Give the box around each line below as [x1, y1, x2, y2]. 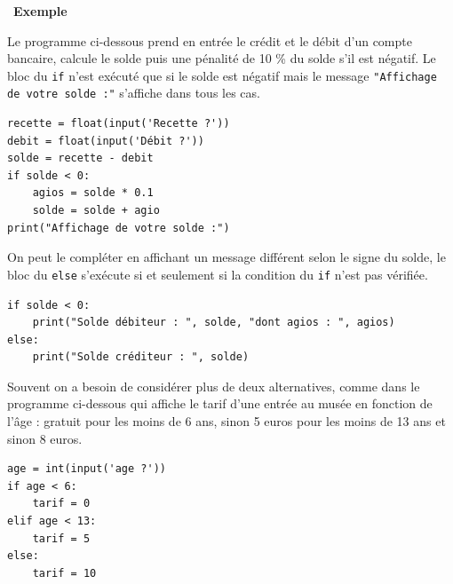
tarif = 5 [32, 532, 91, 545]
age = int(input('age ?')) [7, 462, 166, 476]
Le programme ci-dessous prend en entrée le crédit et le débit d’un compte [7, 31, 412, 50]
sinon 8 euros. [7, 429, 83, 447]
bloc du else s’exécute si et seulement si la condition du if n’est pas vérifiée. [7, 264, 428, 283]
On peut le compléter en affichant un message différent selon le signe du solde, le [7, 248, 446, 266]
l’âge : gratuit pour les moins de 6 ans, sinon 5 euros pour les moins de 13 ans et [7, 412, 446, 430]
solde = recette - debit [7, 152, 154, 165]
